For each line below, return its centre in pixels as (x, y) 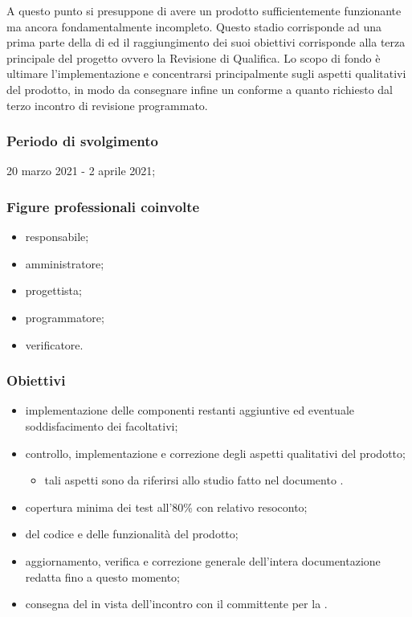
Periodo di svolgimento (82, 141)
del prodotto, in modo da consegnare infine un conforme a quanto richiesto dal (200, 89)
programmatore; (65, 317)
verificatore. (54, 344)
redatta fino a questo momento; (103, 576)
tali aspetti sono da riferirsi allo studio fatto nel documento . (194, 480)
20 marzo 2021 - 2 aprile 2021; (81, 171)
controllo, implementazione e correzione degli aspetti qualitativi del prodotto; (215, 453)
